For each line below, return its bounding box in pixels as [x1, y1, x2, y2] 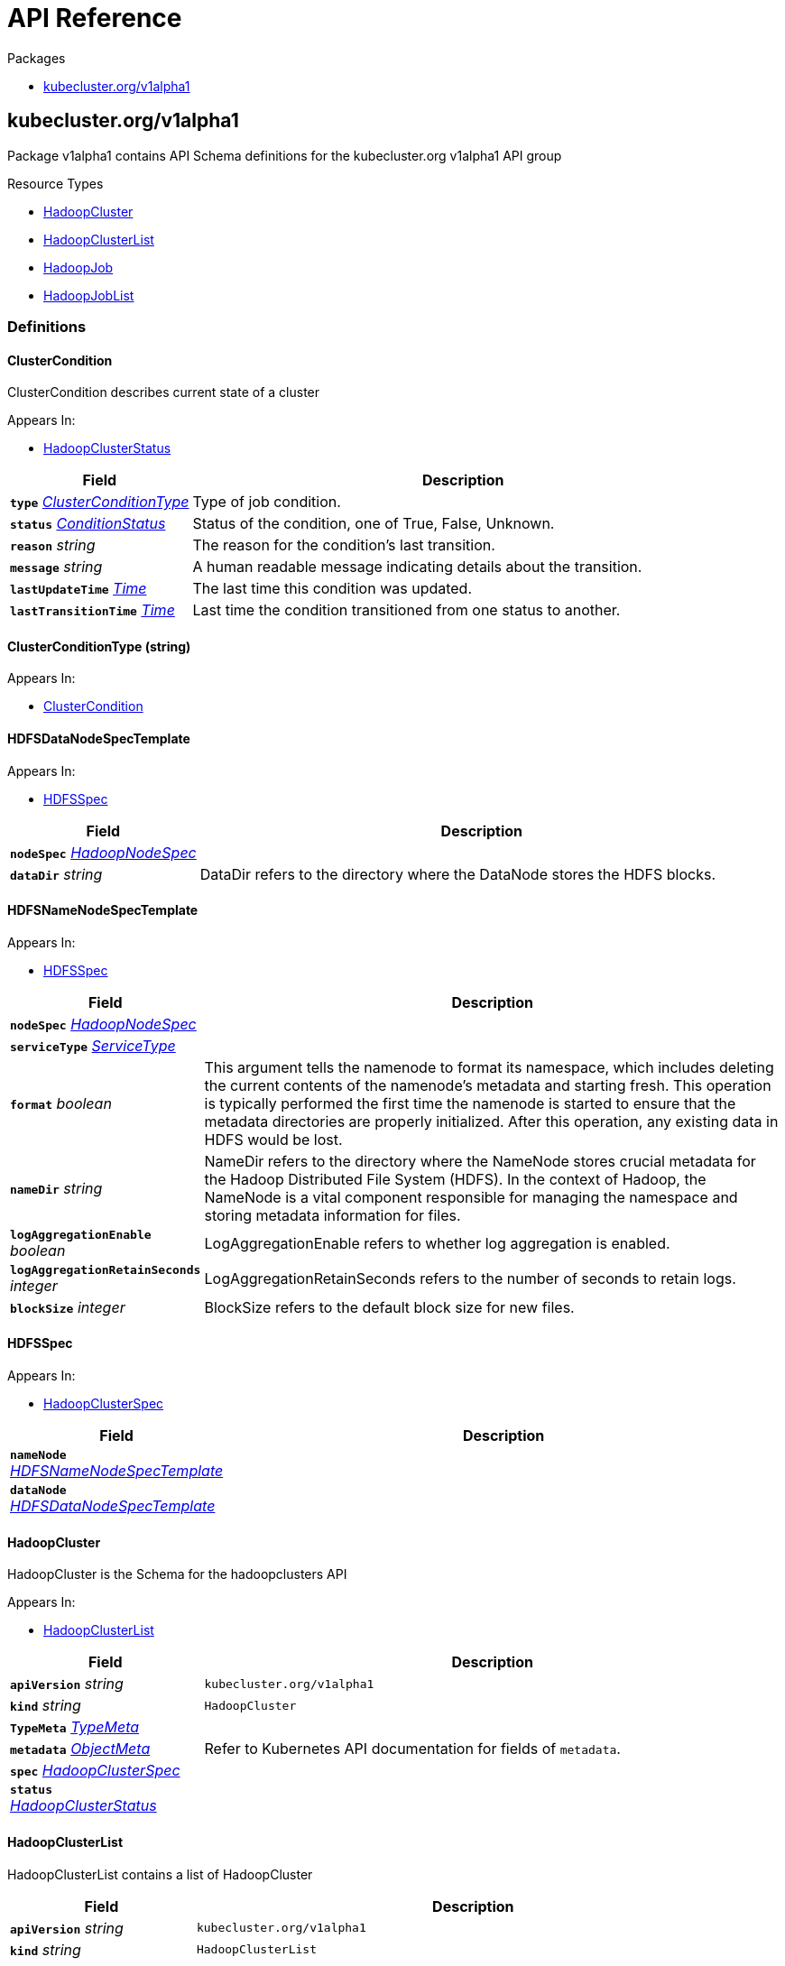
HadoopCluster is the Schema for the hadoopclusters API [7, 1566, 347, 1583]
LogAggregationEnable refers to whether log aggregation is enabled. [204, 1234, 670, 1253]
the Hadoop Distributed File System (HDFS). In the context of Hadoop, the [204, 1169, 706, 1188]
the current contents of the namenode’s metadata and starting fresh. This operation [204, 1075, 771, 1094]
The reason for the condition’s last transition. [192, 536, 495, 555]
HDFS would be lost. [204, 1130, 343, 1149]
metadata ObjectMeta [10, 1740, 151, 1758]
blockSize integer [10, 1297, 125, 1316]
